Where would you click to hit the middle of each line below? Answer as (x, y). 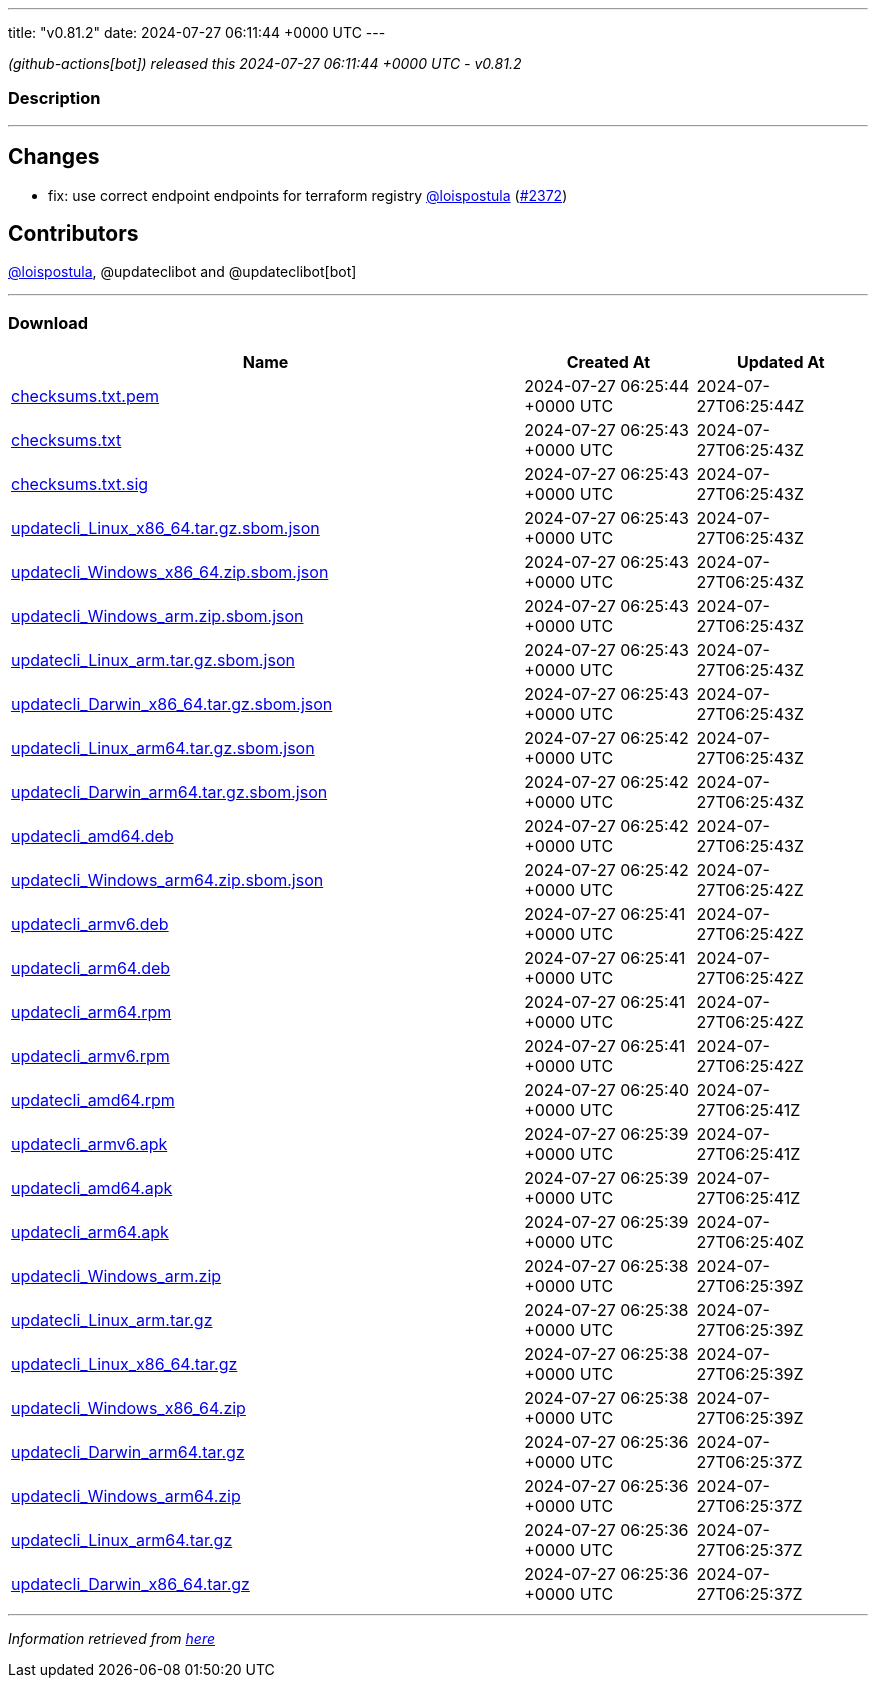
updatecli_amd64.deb (92, 836)
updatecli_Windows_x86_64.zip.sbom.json (170, 572)
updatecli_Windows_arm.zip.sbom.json (157, 616)
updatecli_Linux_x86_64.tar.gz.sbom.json (165, 528)
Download (48, 322)
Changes (54, 157)
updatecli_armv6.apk (89, 1144)
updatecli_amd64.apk (92, 1188)
